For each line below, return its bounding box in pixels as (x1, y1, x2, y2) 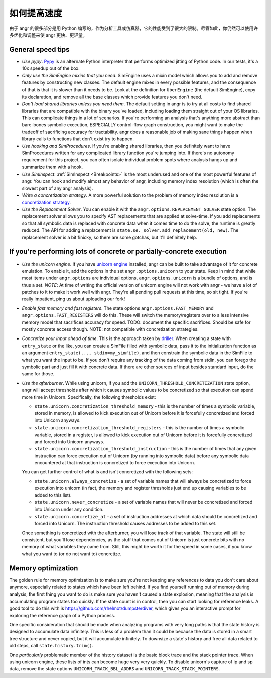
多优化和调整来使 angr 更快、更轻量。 (9, 32, 87, 38)
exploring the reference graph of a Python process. (9, 612, 115, 618)
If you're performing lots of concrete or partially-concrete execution (9, 247, 227, 256)
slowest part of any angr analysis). (22, 185, 93, 191)
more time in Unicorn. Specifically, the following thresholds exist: (22, 394, 156, 400)
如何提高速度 (9, 8, 63, 19)
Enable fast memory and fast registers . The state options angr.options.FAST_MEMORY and (22, 305, 214, 311)
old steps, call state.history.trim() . (9, 643, 94, 649)
